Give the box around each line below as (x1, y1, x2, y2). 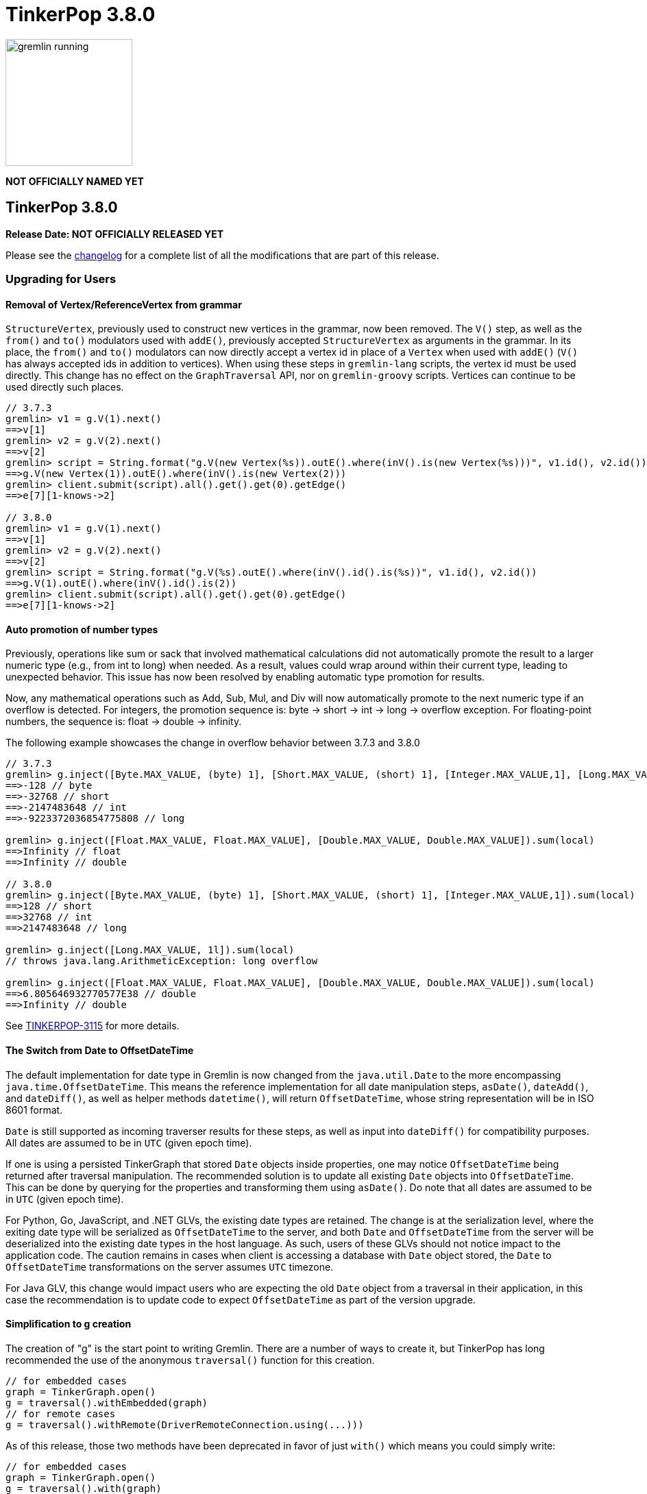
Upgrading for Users (5, 271, 117, 286)
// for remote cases (5, 1408, 116, 1419)
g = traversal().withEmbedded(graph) (5, 1397, 208, 1408)
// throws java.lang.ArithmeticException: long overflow (5, 955, 318, 967)
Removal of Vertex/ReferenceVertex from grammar (5, 298, 242, 310)
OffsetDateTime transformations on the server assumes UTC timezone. (5, 1260, 334, 1273)
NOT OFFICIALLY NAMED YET (5, 175, 144, 187)
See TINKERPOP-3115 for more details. (5, 1020, 180, 1032)
